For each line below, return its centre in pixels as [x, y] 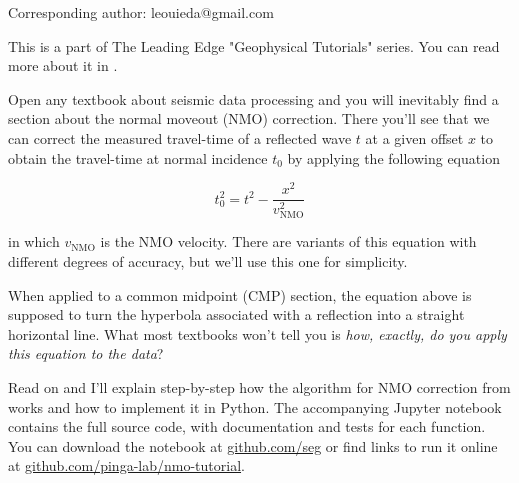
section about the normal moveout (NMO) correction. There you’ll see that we [249, 118]
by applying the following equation [393, 157]
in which [34, 241]
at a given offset [414, 137]
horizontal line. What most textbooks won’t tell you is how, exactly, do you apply [257, 333]
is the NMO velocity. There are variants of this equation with [288, 241]
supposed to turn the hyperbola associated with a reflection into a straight [236, 314]
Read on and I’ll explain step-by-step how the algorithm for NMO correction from [259, 386]
